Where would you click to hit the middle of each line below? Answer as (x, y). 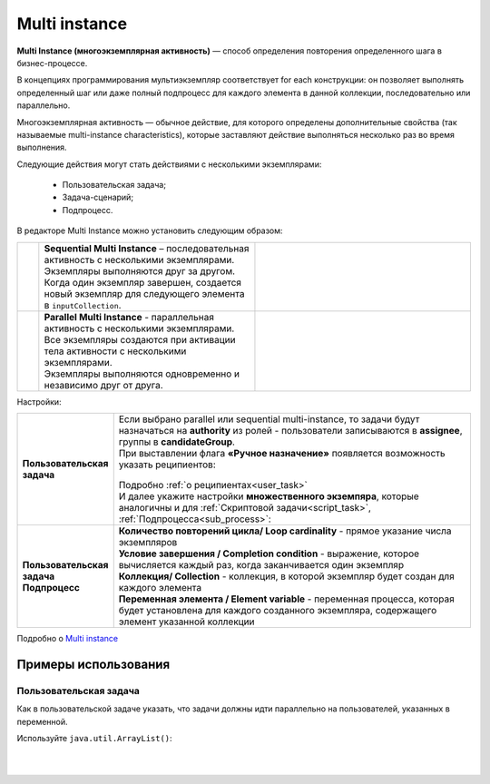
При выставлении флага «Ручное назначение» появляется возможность (282, 454)
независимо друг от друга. (103, 385)
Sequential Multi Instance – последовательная (147, 248)
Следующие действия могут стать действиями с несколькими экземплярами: (169, 164)
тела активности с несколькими (115, 351)
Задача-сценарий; (98, 197)
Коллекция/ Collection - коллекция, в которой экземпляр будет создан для (287, 576)
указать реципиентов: (167, 465)
